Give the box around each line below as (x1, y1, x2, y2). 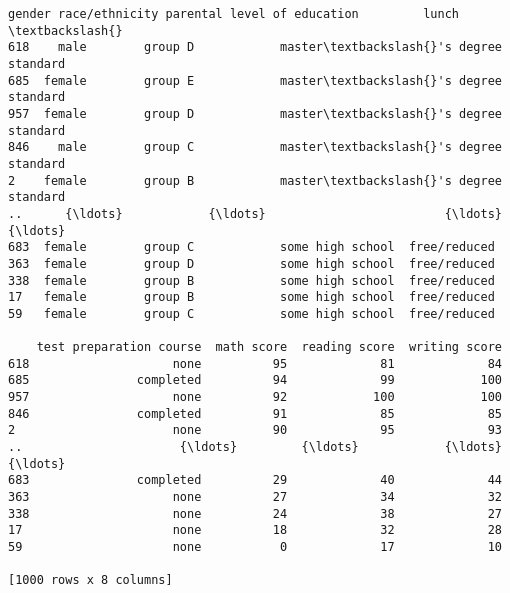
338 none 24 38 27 (8, 506, 502, 521)
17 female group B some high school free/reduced (8, 290, 495, 305)
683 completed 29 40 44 (8, 473, 502, 488)
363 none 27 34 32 (8, 490, 502, 505)
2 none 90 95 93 (8, 423, 502, 438)
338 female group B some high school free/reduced (8, 273, 495, 288)
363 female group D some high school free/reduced (8, 256, 495, 271)
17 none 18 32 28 (8, 523, 502, 538)
